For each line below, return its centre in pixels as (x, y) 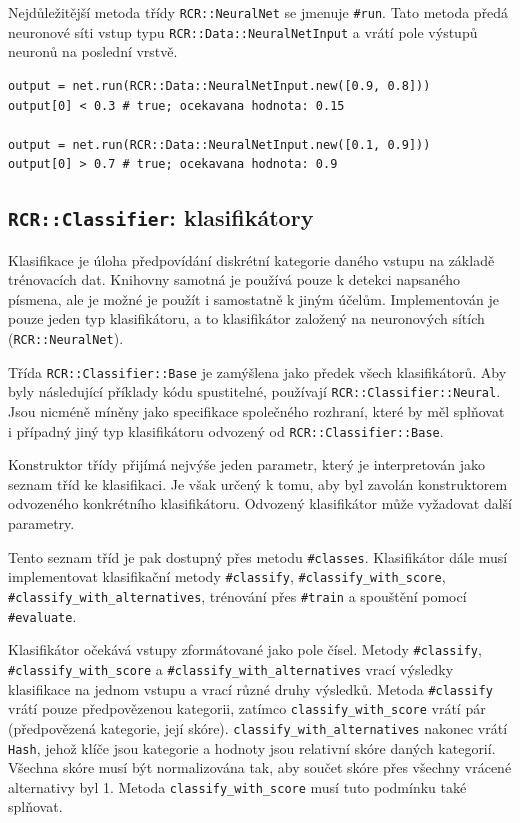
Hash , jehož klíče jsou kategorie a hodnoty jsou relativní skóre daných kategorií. (252, 747)
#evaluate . (42, 615)
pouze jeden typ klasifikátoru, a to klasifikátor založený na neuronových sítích (246, 318)
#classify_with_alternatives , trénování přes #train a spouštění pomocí (237, 595)
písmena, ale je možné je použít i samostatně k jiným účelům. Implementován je (253, 298)
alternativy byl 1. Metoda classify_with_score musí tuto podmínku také (237, 786)
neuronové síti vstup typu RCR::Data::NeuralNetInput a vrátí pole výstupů (243, 31)
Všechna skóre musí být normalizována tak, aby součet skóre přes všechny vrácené (260, 767)
